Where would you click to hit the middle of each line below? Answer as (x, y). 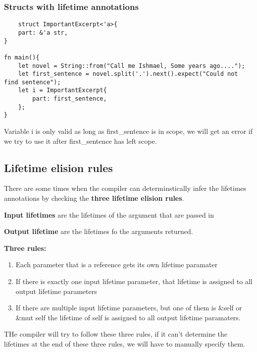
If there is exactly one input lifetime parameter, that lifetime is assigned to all (134, 281)
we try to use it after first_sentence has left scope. (80, 141)
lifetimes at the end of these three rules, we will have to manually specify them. (125, 344)
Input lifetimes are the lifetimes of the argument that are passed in (109, 214)
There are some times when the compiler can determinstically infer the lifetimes (125, 188)
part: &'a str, (43, 32)
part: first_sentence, (70, 99)
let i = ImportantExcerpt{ (62, 90)
